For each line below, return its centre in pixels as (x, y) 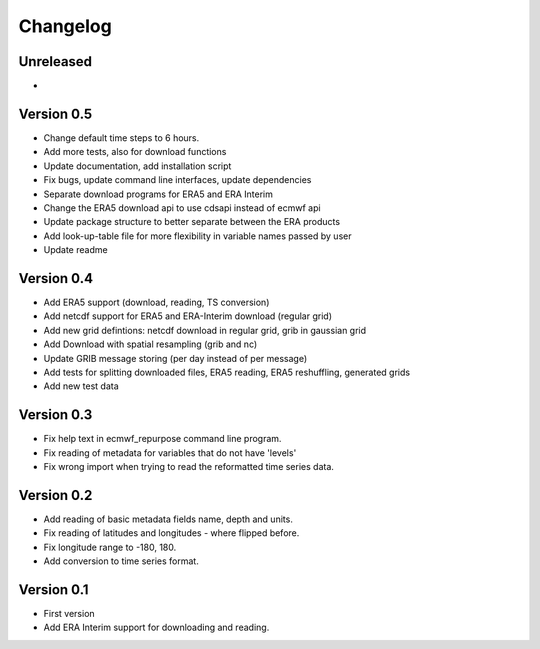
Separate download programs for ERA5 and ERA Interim (158, 194)
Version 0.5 (55, 113)
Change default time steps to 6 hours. (121, 137)
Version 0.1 (53, 589)
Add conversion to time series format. (121, 561)
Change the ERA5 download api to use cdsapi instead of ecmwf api (182, 207)
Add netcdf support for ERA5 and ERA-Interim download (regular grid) (187, 316)
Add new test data (81, 386)
